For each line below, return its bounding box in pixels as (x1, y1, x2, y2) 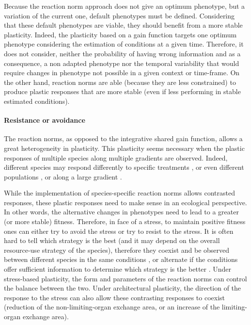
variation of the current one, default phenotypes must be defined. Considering (4, 10, 235, 20)
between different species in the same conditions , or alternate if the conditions (4, 254, 238, 264)
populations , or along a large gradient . (4, 171, 122, 181)
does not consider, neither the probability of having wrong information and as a (4, 48, 241, 58)
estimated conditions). (4, 96, 70, 106)
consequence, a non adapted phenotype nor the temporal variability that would (4, 58, 239, 68)
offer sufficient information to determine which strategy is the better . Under (4, 264, 232, 274)
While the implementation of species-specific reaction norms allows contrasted (4, 188, 235, 198)
